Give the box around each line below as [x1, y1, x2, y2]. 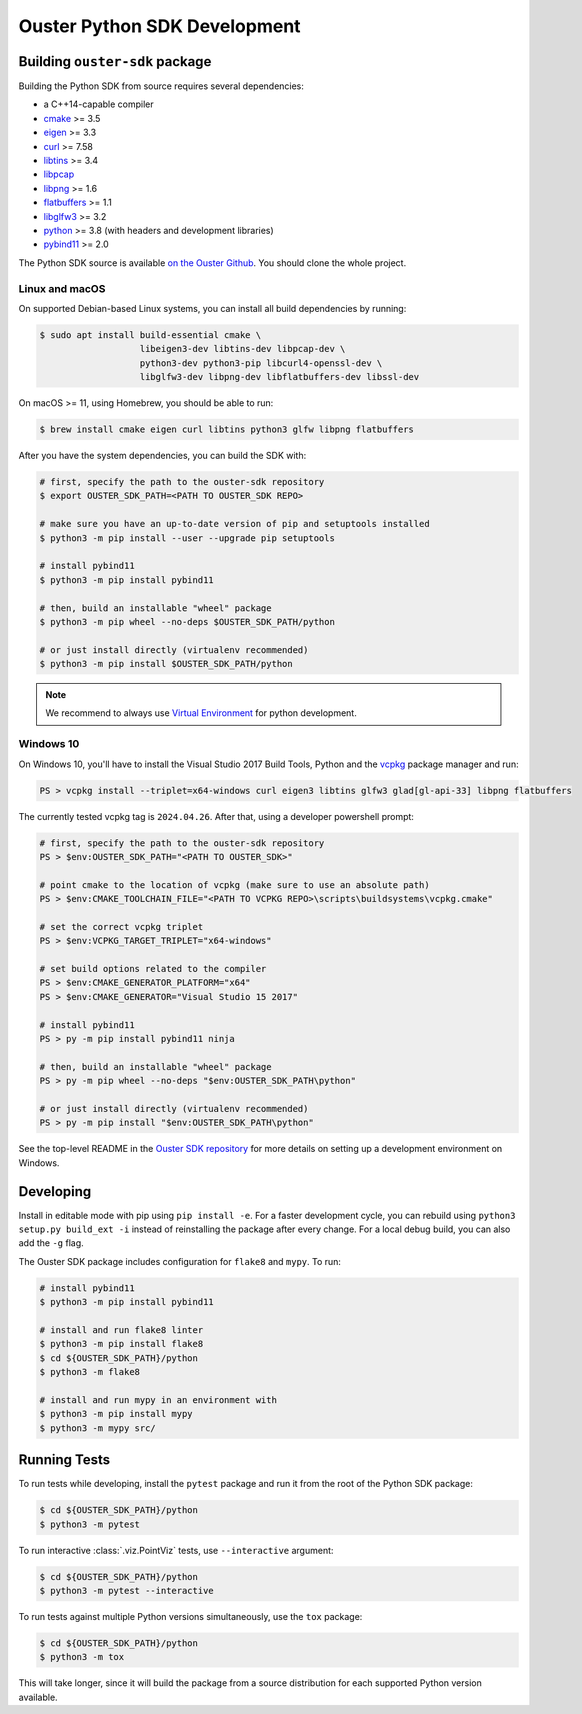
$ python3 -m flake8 [39, 1366, 140, 1378]
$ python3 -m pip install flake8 [39, 1338, 204, 1350]
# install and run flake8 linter [39, 1324, 204, 1335]
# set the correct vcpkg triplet [39, 921, 204, 932]
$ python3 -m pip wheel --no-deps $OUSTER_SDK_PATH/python [39, 616, 335, 627]
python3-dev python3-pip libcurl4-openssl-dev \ [139, 357, 383, 369]
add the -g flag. [18, 1237, 84, 1249]
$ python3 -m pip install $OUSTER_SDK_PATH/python [39, 658, 294, 670]
